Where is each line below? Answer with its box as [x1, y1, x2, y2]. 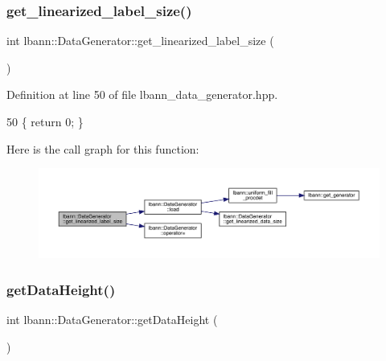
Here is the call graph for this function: [6, 140, 199, 157]
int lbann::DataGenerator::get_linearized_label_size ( [6, 32, 274, 49]
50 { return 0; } [6, 113, 84, 129]
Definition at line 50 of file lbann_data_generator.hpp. [6, 86, 278, 103]
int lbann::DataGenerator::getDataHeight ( [6, 311, 218, 328]
